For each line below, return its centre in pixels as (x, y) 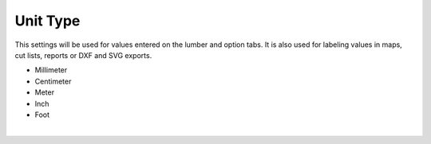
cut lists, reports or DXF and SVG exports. (83, 55)
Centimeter (53, 81)
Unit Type (47, 21)
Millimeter (51, 70)
